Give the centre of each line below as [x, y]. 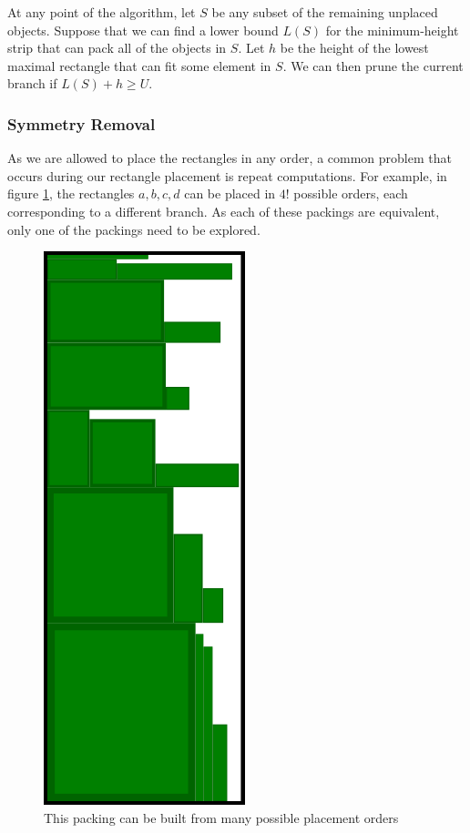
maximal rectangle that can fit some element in [139, 65]
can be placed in [230, 193]
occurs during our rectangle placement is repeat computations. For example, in [227, 175]
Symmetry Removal [82, 123]
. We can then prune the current [373, 65]
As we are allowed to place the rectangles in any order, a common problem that [230, 158]
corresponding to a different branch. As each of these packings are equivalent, [224, 211]
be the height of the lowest [354, 48]
